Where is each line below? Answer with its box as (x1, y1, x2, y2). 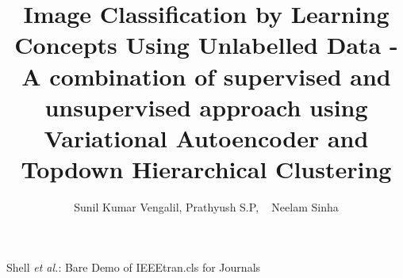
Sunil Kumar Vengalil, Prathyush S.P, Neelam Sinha (74, 199, 339, 215)
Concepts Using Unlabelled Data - (14, 29, 398, 61)
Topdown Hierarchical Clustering (21, 153, 392, 185)
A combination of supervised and (21, 59, 391, 92)
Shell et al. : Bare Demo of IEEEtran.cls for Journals (6, 258, 261, 275)
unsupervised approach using (44, 90, 368, 123)
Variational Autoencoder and (44, 121, 369, 154)
